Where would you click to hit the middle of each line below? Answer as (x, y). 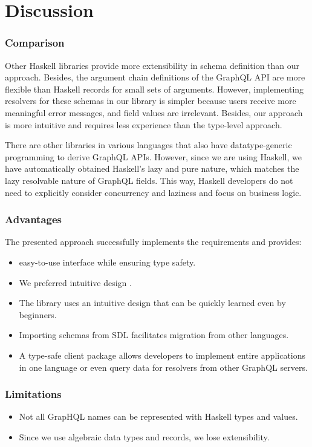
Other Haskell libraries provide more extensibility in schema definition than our (152, 65)
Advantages (34, 219)
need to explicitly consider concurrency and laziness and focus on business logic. (153, 192)
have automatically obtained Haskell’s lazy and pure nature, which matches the (152, 168)
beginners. (38, 314)
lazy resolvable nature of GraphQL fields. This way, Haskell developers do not (149, 180)
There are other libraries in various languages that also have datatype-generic (148, 145)
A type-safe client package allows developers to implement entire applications (162, 355)
